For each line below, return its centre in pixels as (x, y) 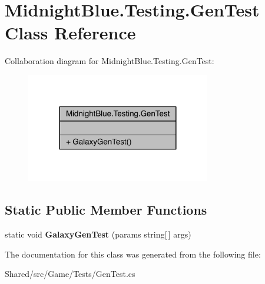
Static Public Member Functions (106, 210)
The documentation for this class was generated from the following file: (133, 254)
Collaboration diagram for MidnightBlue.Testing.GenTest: (110, 61)
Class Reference (70, 33)
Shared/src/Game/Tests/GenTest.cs (70, 274)
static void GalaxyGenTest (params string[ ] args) (98, 234)
